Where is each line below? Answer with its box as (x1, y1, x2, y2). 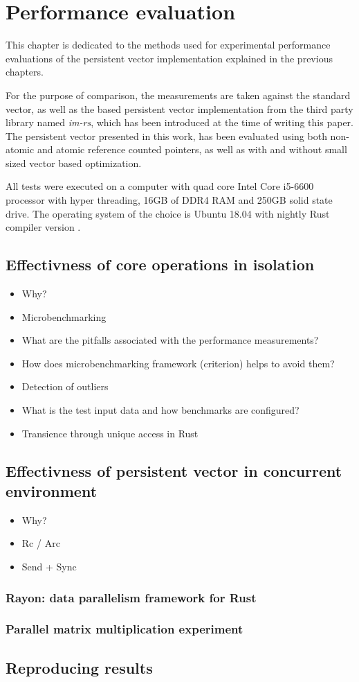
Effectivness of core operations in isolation (6, 254, 315, 275)
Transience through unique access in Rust (21, 426, 199, 440)
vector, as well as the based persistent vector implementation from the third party (6, 101, 353, 116)
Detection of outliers (21, 379, 109, 394)
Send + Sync (21, 559, 77, 573)
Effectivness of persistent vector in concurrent (6, 460, 342, 481)
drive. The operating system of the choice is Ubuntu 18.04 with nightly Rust (6, 206, 330, 220)
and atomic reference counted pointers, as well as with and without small (37, 142, 347, 157)
